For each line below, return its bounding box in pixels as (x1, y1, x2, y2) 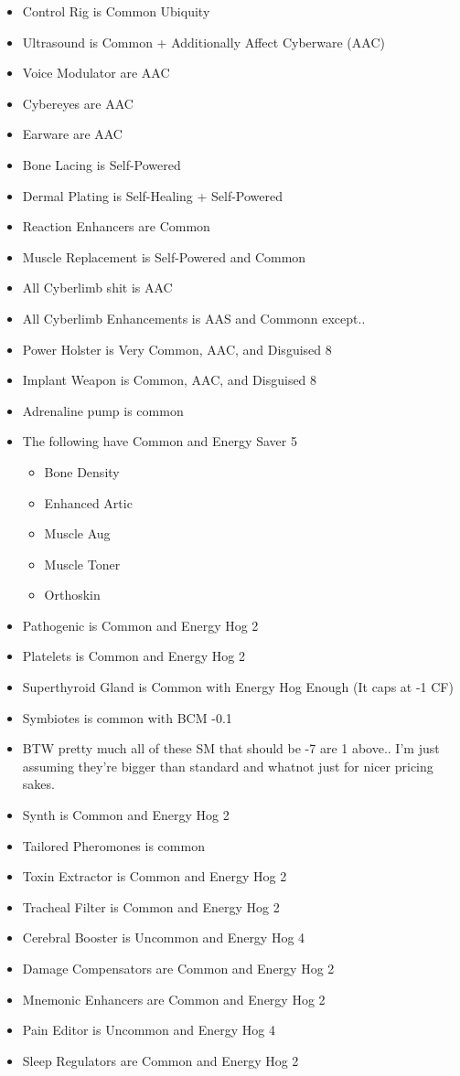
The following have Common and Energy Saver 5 (22, 431, 297, 451)
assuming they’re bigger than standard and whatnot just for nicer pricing (22, 756, 433, 775)
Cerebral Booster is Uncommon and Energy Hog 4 (22, 928, 305, 947)
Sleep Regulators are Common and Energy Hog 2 (22, 1050, 299, 1070)
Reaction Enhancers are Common (22, 217, 210, 236)
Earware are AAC (22, 124, 123, 144)
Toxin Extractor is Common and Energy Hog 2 (22, 867, 287, 886)
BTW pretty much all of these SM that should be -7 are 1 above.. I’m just (22, 739, 440, 758)
